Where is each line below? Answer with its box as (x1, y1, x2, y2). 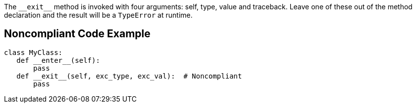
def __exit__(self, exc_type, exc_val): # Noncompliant (16, 72, 242, 80)
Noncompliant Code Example (4, 27, 151, 40)
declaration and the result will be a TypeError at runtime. (4, 11, 193, 19)
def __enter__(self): (16, 56, 100, 64)
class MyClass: (4, 48, 63, 56)
